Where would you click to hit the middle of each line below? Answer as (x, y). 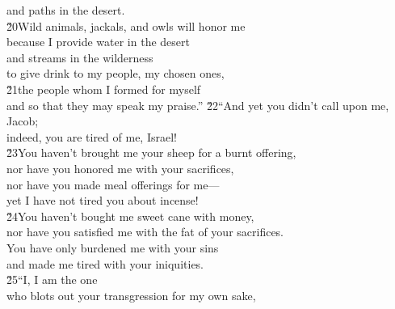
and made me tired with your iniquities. (105, 263)
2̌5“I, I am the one (52, 279)
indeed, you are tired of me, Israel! (92, 136)
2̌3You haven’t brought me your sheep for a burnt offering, (151, 152)
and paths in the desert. (66, 10)
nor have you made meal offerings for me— (113, 184)
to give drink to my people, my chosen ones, (116, 73)
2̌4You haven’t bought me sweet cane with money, (130, 216)
